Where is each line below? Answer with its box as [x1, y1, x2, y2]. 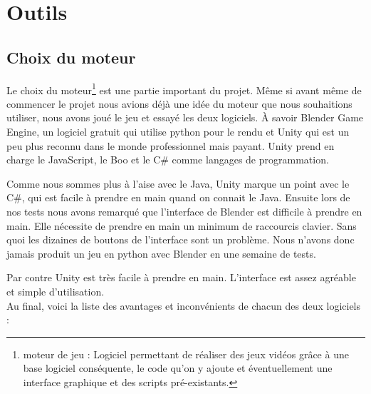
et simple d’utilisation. [6, 283, 105, 298]
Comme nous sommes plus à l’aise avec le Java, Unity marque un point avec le [6, 176, 350, 191]
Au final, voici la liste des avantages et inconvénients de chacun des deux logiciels [6, 298, 361, 313]
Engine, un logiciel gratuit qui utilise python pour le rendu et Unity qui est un [6, 124, 350, 139]
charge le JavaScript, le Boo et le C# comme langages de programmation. [6, 152, 329, 167]
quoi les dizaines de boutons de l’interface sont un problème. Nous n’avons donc [6, 232, 355, 247]
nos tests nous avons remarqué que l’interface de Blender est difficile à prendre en [6, 203, 362, 218]
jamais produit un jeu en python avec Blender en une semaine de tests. [6, 246, 316, 261]
